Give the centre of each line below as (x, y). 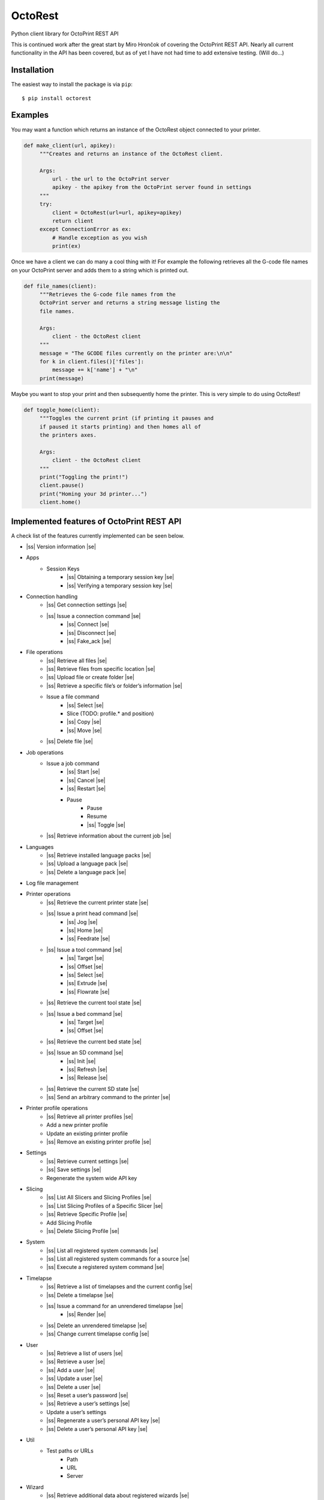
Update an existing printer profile (87, 1133)
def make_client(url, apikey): (70, 145)
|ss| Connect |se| (88, 625)
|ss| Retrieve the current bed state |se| (94, 1042)
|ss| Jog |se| (82, 922)
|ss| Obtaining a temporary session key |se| (120, 577)
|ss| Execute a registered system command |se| (105, 1267)
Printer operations (49, 894)
